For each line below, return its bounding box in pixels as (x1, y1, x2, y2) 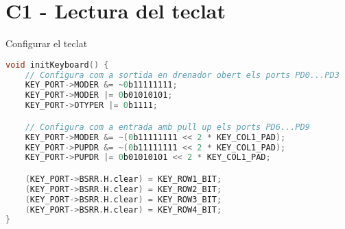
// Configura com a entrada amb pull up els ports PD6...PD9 (25, 122, 310, 132)
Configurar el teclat (5, 36, 88, 51)
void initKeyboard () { (5, 59, 109, 70)
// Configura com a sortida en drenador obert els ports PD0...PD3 (25, 70, 340, 80)
